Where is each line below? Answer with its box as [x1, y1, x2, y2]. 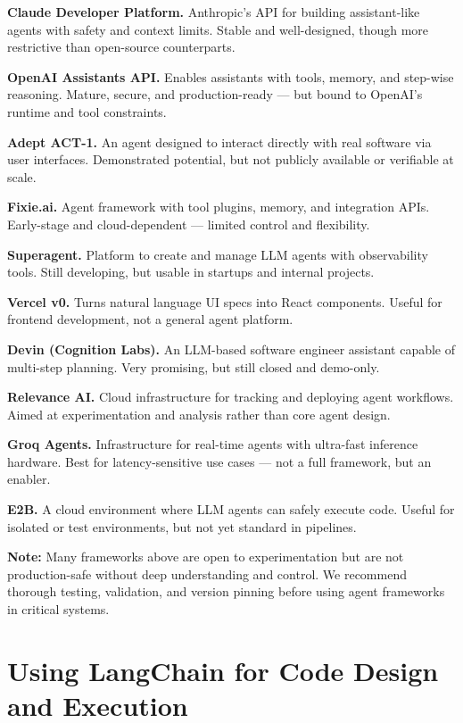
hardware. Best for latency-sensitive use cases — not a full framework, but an [7, 452, 432, 470]
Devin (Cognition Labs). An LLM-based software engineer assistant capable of [7, 339, 456, 358]
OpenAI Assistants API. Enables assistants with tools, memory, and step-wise [7, 67, 454, 86]
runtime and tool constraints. [7, 102, 167, 120]
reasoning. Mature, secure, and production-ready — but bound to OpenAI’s [7, 85, 423, 104]
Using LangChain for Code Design [7, 652, 439, 688]
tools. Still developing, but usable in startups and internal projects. [7, 262, 375, 281]
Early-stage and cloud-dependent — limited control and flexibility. [7, 214, 370, 233]
